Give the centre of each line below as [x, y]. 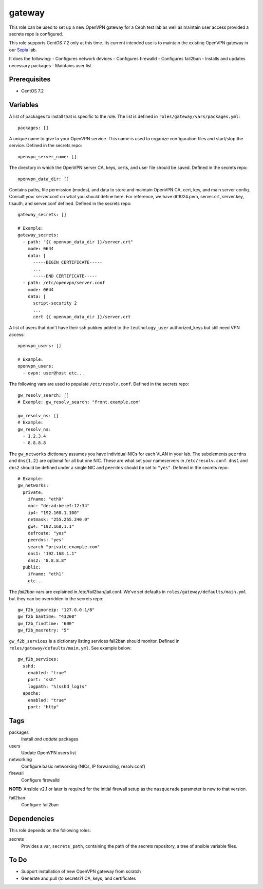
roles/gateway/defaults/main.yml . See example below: [70, 648]
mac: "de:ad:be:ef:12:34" [59, 506]
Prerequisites [30, 80]
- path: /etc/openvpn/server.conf [64, 283]
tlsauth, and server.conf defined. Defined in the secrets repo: [70, 203]
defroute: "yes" [47, 533]
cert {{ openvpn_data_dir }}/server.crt [82, 317]
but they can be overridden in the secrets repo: [56, 598]
